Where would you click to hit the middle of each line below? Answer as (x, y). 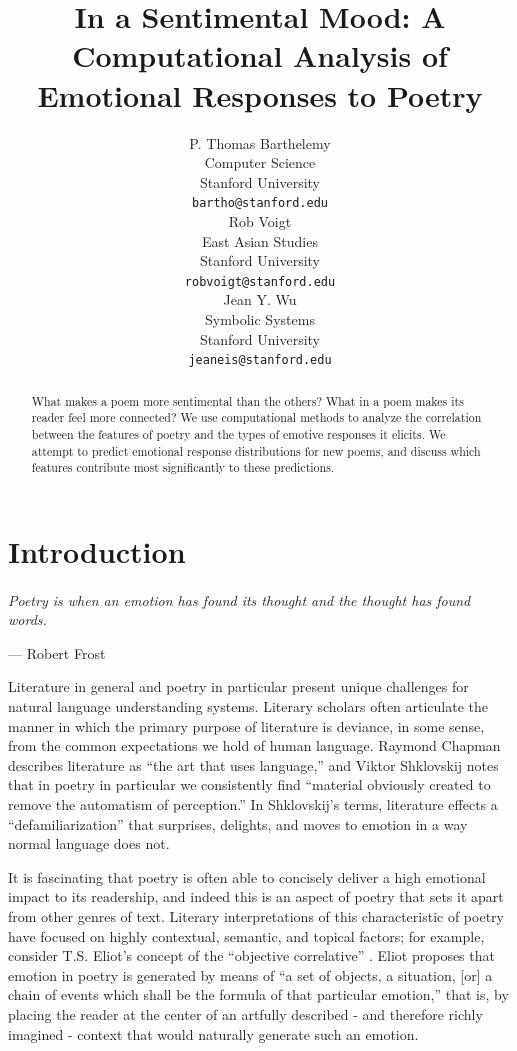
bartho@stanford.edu (260, 203)
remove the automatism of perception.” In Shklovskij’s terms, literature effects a (253, 804)
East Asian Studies (260, 240)
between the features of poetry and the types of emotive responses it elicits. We (238, 433)
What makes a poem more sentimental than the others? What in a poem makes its (247, 400)
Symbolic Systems (260, 318)
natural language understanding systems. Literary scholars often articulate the (248, 706)
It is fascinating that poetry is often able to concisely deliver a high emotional (247, 876)
